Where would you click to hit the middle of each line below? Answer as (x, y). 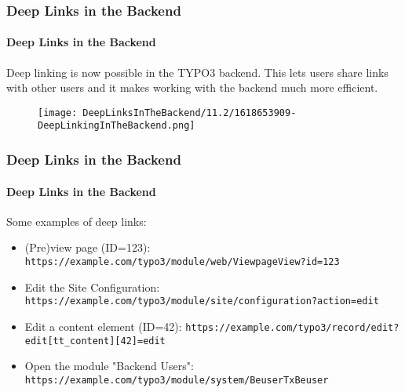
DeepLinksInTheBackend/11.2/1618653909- (190, 113)
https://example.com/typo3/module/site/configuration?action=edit (202, 301)
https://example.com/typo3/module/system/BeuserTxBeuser (177, 380)
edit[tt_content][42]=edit (95, 341)
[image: (58, 113)
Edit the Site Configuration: (92, 287)
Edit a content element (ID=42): (103, 326)
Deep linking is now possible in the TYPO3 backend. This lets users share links (197, 72)
